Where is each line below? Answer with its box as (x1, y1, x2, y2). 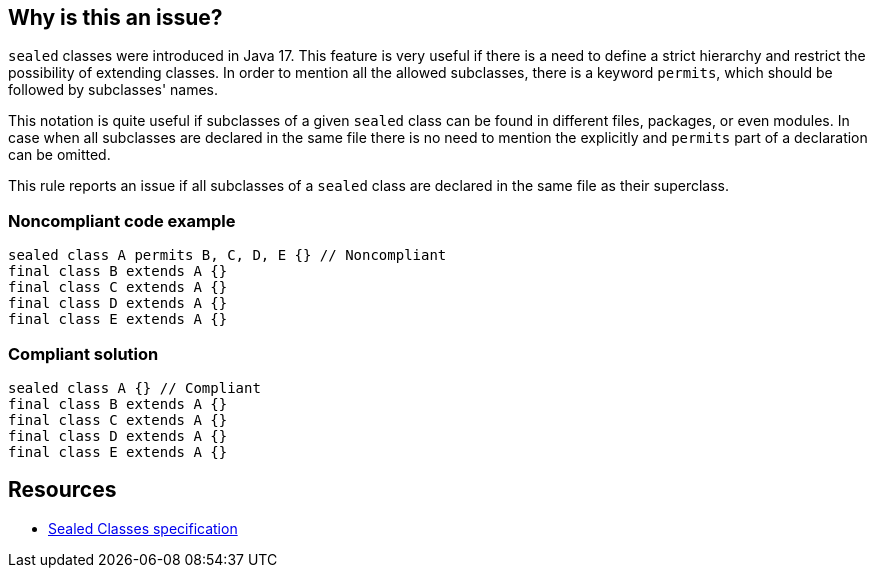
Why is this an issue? (8, 5, 223, 30)
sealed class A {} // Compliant (8, 379, 261, 396)
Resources (8, 477, 117, 503)
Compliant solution (8, 343, 159, 364)
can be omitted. (8, 146, 111, 164)
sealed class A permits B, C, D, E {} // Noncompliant (8, 247, 447, 264)
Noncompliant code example (8, 210, 236, 231)
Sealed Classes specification (48, 519, 238, 537)
